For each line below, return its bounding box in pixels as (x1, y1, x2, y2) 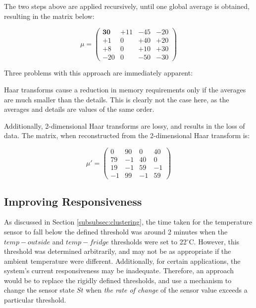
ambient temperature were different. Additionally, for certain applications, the (4, 255, 241, 266)
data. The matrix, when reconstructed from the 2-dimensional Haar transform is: (4, 130, 250, 141)
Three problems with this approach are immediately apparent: (4, 68, 193, 78)
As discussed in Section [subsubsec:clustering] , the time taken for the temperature (4, 217, 253, 227)
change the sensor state (4, 285, 75, 295)
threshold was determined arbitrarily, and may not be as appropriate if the (4, 246, 231, 256)
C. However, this (189, 236, 240, 246)
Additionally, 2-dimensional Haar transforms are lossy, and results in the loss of (4, 120, 245, 131)
